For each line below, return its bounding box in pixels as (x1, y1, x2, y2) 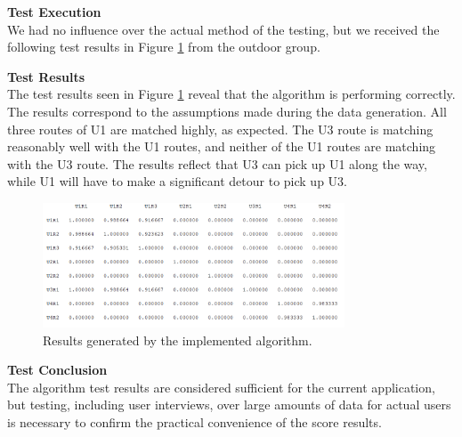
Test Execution (7, 3, 101, 20)
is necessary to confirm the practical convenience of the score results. (7, 412, 382, 431)
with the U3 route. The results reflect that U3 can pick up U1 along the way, (7, 154, 427, 173)
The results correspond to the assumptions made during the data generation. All (7, 101, 447, 120)
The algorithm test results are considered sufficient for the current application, (7, 377, 435, 396)
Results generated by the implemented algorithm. (43, 330, 312, 349)
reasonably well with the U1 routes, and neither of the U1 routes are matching (7, 137, 436, 156)
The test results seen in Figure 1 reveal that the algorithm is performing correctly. (7, 85, 456, 103)
